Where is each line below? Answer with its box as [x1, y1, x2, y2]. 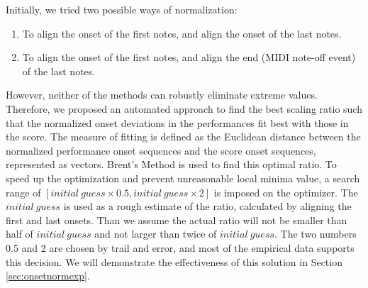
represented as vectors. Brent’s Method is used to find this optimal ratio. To [6, 157, 337, 172]
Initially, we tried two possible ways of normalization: [6, 2, 238, 16]
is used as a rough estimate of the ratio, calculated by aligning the [63, 199, 352, 214]
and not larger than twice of [94, 226, 217, 241]
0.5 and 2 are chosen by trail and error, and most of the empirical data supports [6, 240, 355, 255]
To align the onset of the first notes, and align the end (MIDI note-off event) [22, 50, 356, 65]
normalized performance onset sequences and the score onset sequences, [6, 143, 316, 157]
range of [6, 184, 41, 199]
